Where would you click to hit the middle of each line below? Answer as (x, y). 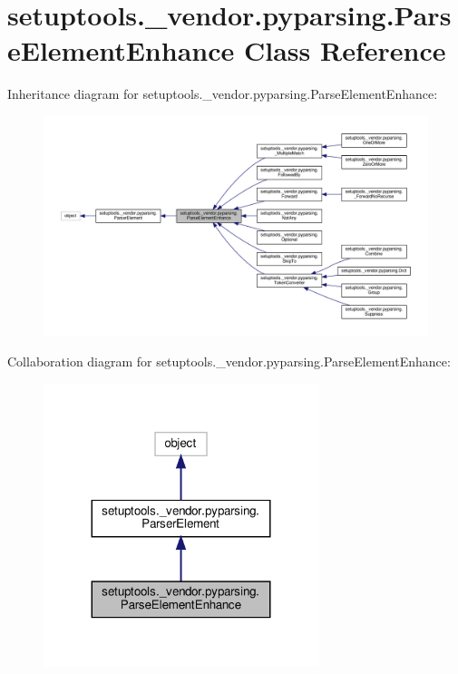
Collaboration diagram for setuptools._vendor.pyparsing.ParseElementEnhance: (229, 361)
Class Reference (345, 50)
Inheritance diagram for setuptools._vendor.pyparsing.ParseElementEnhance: (223, 94)
